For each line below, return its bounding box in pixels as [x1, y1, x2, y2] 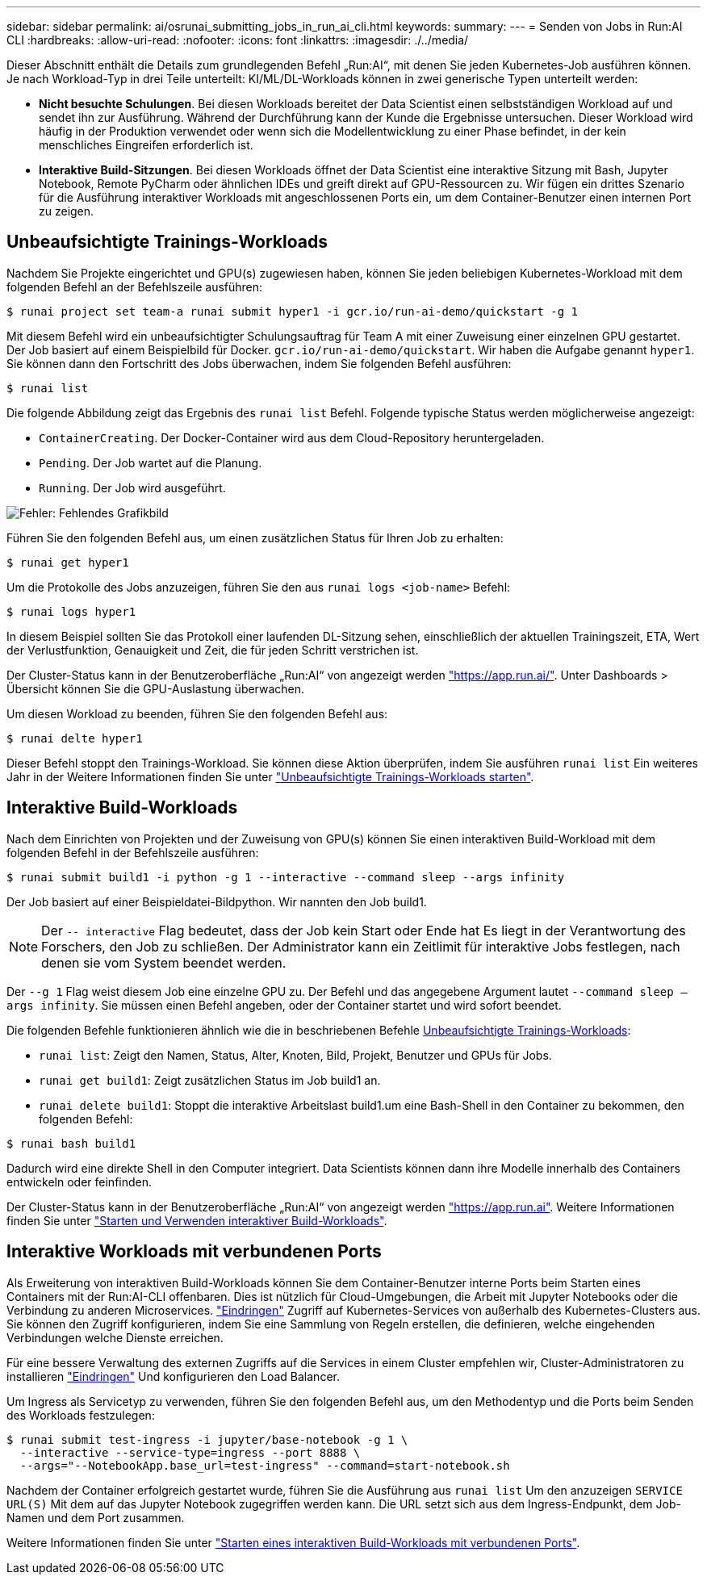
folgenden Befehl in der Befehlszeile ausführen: [6, 845, 259, 860]
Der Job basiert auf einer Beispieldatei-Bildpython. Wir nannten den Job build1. [6, 894, 427, 909]
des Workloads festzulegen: [6, 1407, 155, 1422]
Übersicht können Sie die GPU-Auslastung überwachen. [6, 681, 305, 696]
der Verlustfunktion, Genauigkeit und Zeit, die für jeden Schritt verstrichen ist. [6, 642, 419, 657]
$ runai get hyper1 [6, 555, 129, 569]
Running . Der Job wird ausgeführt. [39, 480, 226, 495]
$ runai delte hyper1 [6, 731, 143, 745]
